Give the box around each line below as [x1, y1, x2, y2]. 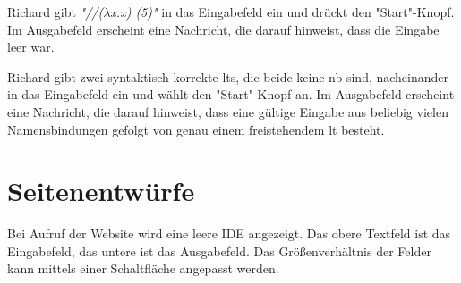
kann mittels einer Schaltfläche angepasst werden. [7, 259, 279, 278]
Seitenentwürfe [7, 172, 195, 209]
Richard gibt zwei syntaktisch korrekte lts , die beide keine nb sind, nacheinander [7, 67, 449, 86]
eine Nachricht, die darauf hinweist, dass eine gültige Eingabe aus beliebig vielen [7, 102, 448, 121]
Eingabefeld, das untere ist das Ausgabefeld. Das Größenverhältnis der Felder [7, 241, 431, 260]
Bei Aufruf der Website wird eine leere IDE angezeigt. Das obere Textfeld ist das [7, 224, 451, 243]
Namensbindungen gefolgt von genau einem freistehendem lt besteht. [7, 120, 385, 138]
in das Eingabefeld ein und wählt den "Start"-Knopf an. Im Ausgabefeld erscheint [7, 85, 455, 104]
